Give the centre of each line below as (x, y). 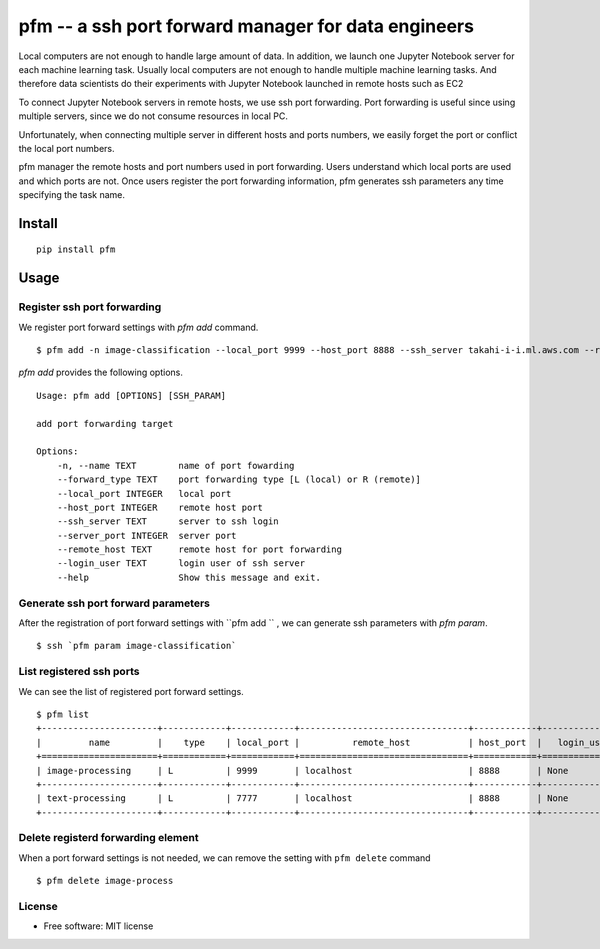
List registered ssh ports (79, 672)
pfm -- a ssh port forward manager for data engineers (246, 26)
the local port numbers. (66, 148)
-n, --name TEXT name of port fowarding (175, 465)
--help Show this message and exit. (189, 577)
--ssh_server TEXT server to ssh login (167, 521)
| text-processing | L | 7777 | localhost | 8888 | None (302, 798)
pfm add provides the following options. (101, 372)
